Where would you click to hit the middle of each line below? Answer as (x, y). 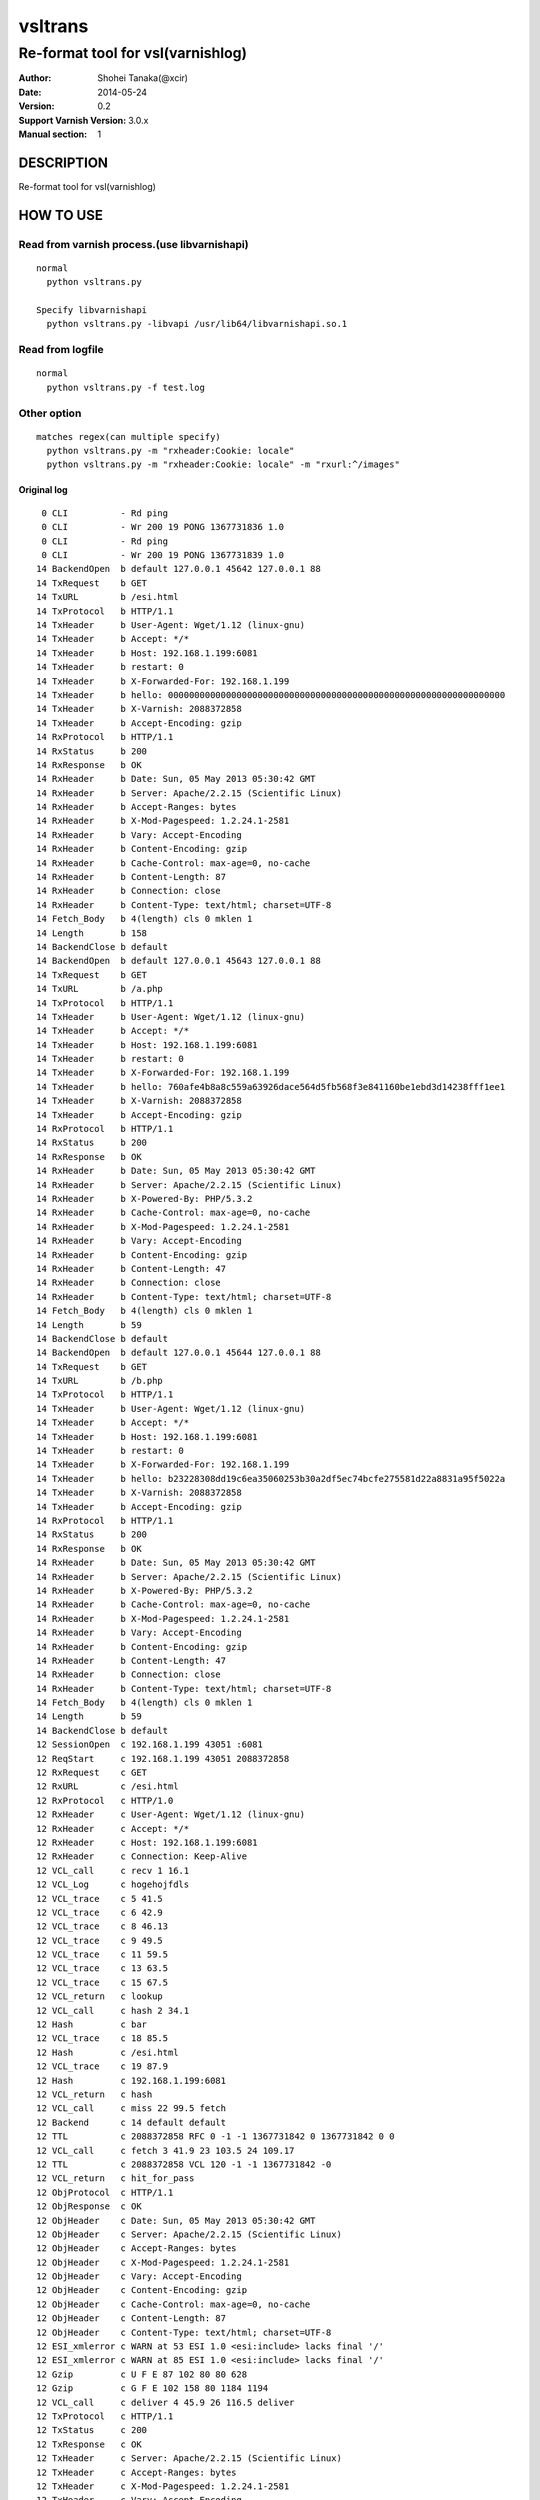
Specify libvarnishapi (92, 310)
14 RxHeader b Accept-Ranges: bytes (136, 807)
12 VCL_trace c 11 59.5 (102, 1954)
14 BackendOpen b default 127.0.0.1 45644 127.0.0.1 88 (179, 1353)
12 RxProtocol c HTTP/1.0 (105, 1800)
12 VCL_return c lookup (100, 1996)
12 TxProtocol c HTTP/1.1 (105, 2416)
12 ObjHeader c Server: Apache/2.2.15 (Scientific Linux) (189, 2234)
